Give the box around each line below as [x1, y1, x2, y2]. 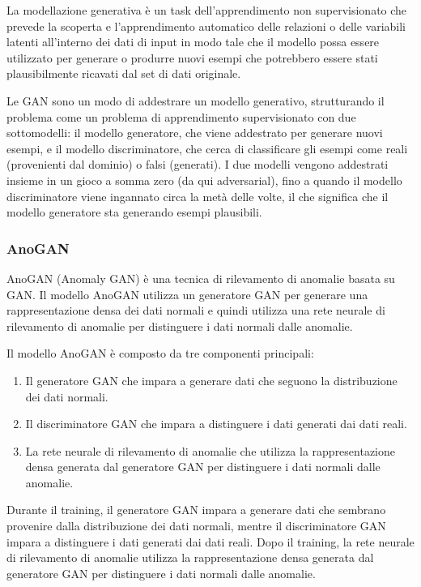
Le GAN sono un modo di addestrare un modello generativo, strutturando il [6, 92, 385, 109]
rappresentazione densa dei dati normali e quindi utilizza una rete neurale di [6, 302, 385, 319]
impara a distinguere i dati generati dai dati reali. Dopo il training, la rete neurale [6, 533, 415, 550]
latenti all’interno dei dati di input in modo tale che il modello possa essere [6, 33, 380, 50]
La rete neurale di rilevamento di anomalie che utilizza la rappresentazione [25, 442, 396, 459]
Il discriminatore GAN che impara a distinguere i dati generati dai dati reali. [25, 415, 407, 432]
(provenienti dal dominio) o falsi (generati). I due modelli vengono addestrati [6, 156, 389, 173]
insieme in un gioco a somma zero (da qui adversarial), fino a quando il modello [6, 171, 402, 188]
